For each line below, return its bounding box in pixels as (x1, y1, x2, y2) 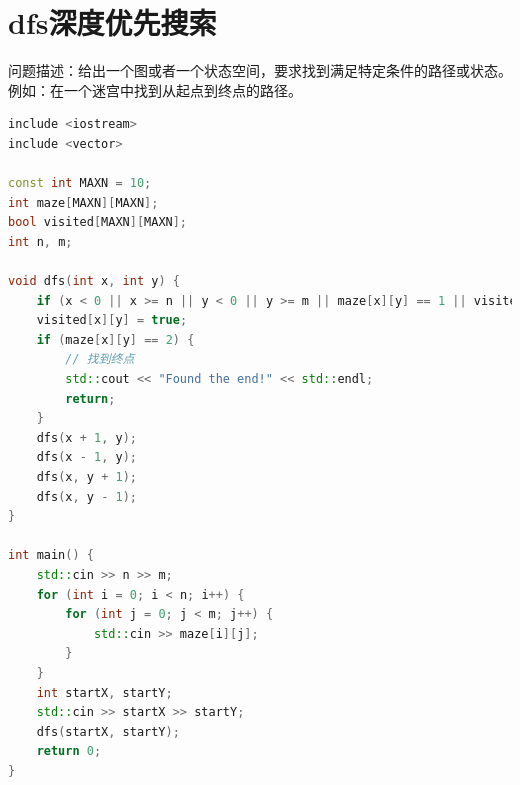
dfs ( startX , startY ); (36, 724, 180, 739)
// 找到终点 (65, 352, 135, 367)
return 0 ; (36, 744, 102, 759)
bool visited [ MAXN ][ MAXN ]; (8, 215, 188, 230)
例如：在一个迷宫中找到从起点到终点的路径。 (8, 79, 302, 100)
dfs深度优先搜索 (8, 2, 217, 43)
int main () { (8, 548, 94, 563)
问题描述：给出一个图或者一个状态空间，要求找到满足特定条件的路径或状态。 (8, 60, 512, 81)
